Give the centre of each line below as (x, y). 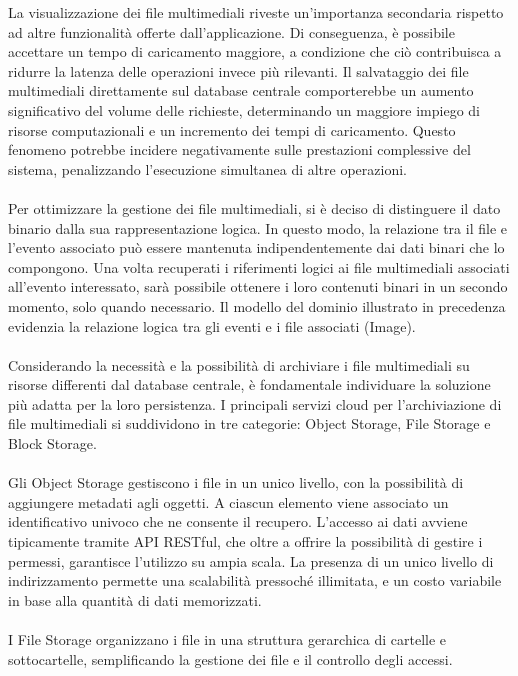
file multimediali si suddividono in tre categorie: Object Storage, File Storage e (249, 423)
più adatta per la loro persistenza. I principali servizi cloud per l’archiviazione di (255, 403)
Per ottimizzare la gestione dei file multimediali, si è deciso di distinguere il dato (254, 207)
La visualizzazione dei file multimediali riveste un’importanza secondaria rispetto (256, 12)
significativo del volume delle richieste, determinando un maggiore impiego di (244, 109)
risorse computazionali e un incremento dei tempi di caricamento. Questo (232, 129)
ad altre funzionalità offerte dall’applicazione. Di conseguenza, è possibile (231, 31)
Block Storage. (52, 443)
